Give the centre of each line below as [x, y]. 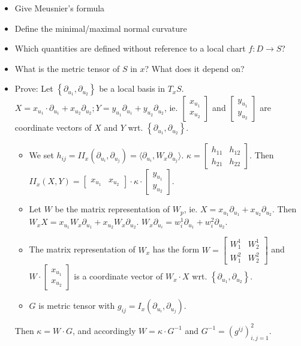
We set [41, 155]
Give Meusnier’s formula [60, 8]
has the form [176, 249]
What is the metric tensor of [67, 68]
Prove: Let [34, 88]
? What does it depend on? [195, 68]
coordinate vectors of [53, 127]
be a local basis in [132, 88]
